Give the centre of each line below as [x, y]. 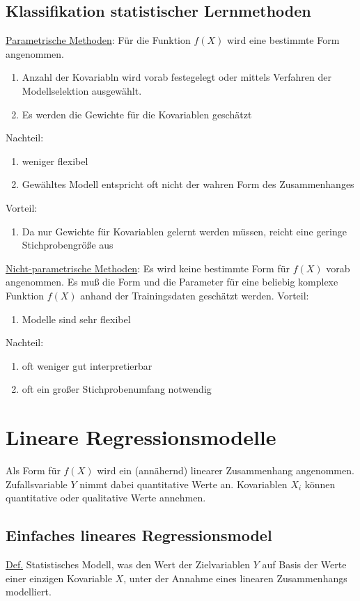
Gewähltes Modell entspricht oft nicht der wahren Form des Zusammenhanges [188, 184]
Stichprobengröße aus [68, 245]
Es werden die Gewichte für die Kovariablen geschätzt [137, 114]
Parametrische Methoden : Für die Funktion [98, 40]
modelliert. [29, 592]
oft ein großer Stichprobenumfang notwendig [117, 389]
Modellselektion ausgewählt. [82, 90]
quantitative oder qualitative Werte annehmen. [106, 498]
